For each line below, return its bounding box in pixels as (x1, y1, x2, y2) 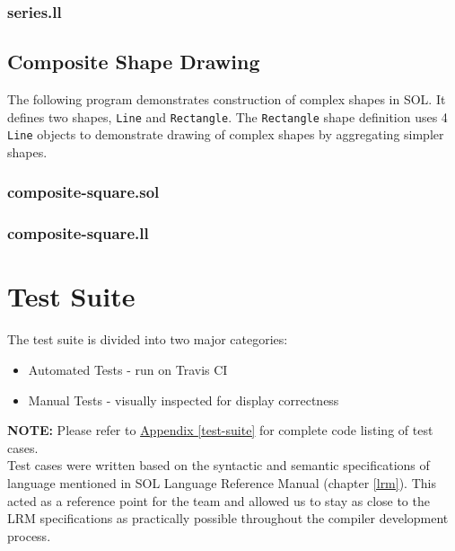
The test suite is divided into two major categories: (7, 330, 288, 349)
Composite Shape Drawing (7, 48, 260, 76)
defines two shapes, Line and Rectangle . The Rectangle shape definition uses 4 (7, 107, 448, 126)
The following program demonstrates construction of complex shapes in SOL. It (7, 90, 446, 109)
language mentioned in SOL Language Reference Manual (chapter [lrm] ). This (7, 473, 436, 492)
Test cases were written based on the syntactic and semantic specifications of (7, 456, 430, 475)
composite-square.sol (7, 181, 160, 203)
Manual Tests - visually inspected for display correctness (28, 390, 339, 409)
